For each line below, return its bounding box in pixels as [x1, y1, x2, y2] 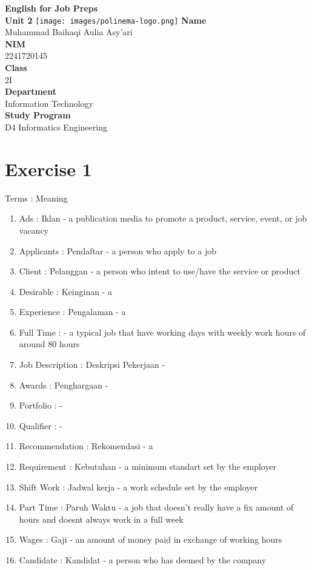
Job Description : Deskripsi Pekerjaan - [19, 358, 165, 371]
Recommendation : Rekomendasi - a [19, 439, 153, 452]
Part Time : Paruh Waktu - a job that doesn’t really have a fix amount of [19, 501, 294, 514]
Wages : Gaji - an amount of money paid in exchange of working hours [19, 533, 282, 546]
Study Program [5, 109, 71, 121]
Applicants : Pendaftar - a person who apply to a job [19, 244, 216, 257]
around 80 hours [19, 338, 80, 350]
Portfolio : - [19, 399, 62, 412]
